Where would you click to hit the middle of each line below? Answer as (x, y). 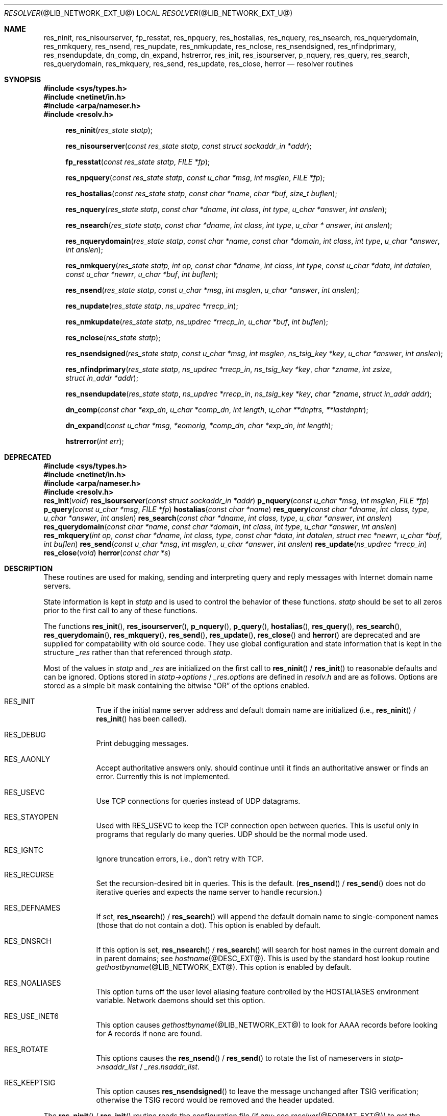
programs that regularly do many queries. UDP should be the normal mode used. (232, 834)
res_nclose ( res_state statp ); (113, 338)
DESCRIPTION (29, 568)
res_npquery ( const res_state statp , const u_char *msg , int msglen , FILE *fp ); (195, 178)
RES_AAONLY (27, 759)
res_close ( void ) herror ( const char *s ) (107, 553)
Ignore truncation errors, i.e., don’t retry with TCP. (180, 859)
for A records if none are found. (149, 1033)
